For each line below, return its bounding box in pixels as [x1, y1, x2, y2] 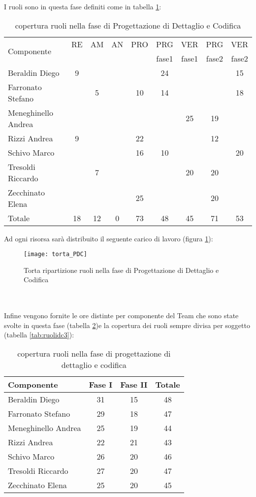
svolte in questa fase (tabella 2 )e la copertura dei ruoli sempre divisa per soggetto [4, 320, 250, 330]
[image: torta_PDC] [24, 251, 87, 258]
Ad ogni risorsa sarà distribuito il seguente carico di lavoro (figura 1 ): [4, 233, 213, 243]
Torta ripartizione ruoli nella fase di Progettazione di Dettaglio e [24, 265, 219, 275]
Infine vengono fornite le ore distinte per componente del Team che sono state [4, 310, 239, 321]
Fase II [120, 379, 148, 390]
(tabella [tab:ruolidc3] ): [4, 330, 74, 340]
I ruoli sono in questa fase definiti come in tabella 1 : [4, 1, 161, 11]
